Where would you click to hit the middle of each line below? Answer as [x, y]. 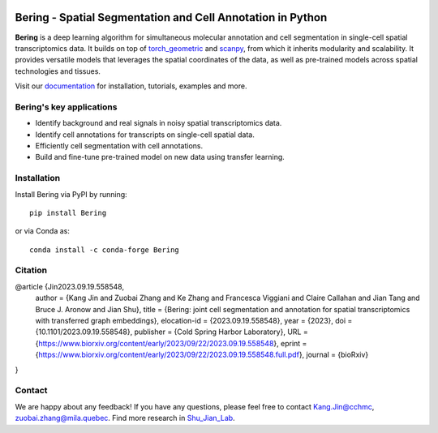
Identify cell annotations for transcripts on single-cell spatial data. [145, 135]
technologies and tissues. [58, 71]
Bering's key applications [66, 107]
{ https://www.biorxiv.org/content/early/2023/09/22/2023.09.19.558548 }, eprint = [171, 343]
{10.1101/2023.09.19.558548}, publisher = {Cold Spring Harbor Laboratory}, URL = [172, 332]
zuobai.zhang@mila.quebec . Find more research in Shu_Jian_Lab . [125, 418]
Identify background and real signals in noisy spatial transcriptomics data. [159, 123]
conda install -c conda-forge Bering [105, 250]
